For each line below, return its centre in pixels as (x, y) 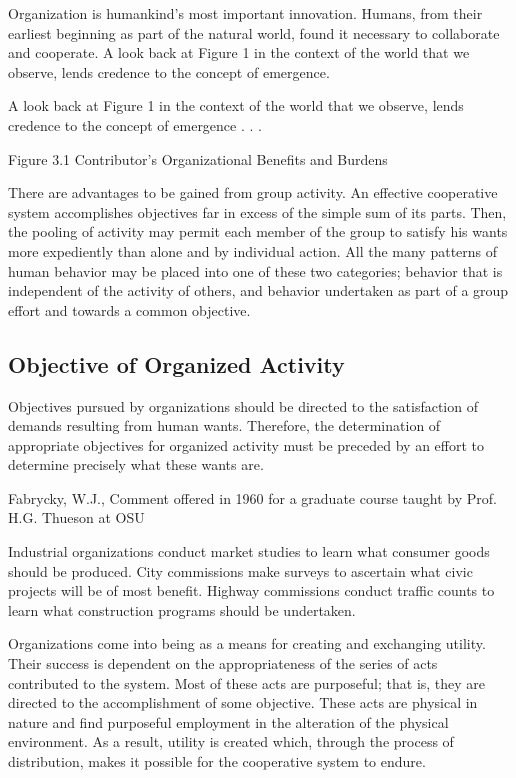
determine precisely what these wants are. (136, 464)
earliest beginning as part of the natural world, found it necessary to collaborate (254, 32)
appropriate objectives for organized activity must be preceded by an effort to (246, 444)
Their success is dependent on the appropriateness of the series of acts (223, 663)
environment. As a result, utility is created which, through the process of (231, 741)
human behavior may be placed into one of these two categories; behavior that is (255, 270)
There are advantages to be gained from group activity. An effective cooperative (253, 192)
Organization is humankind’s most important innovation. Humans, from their (245, 13)
